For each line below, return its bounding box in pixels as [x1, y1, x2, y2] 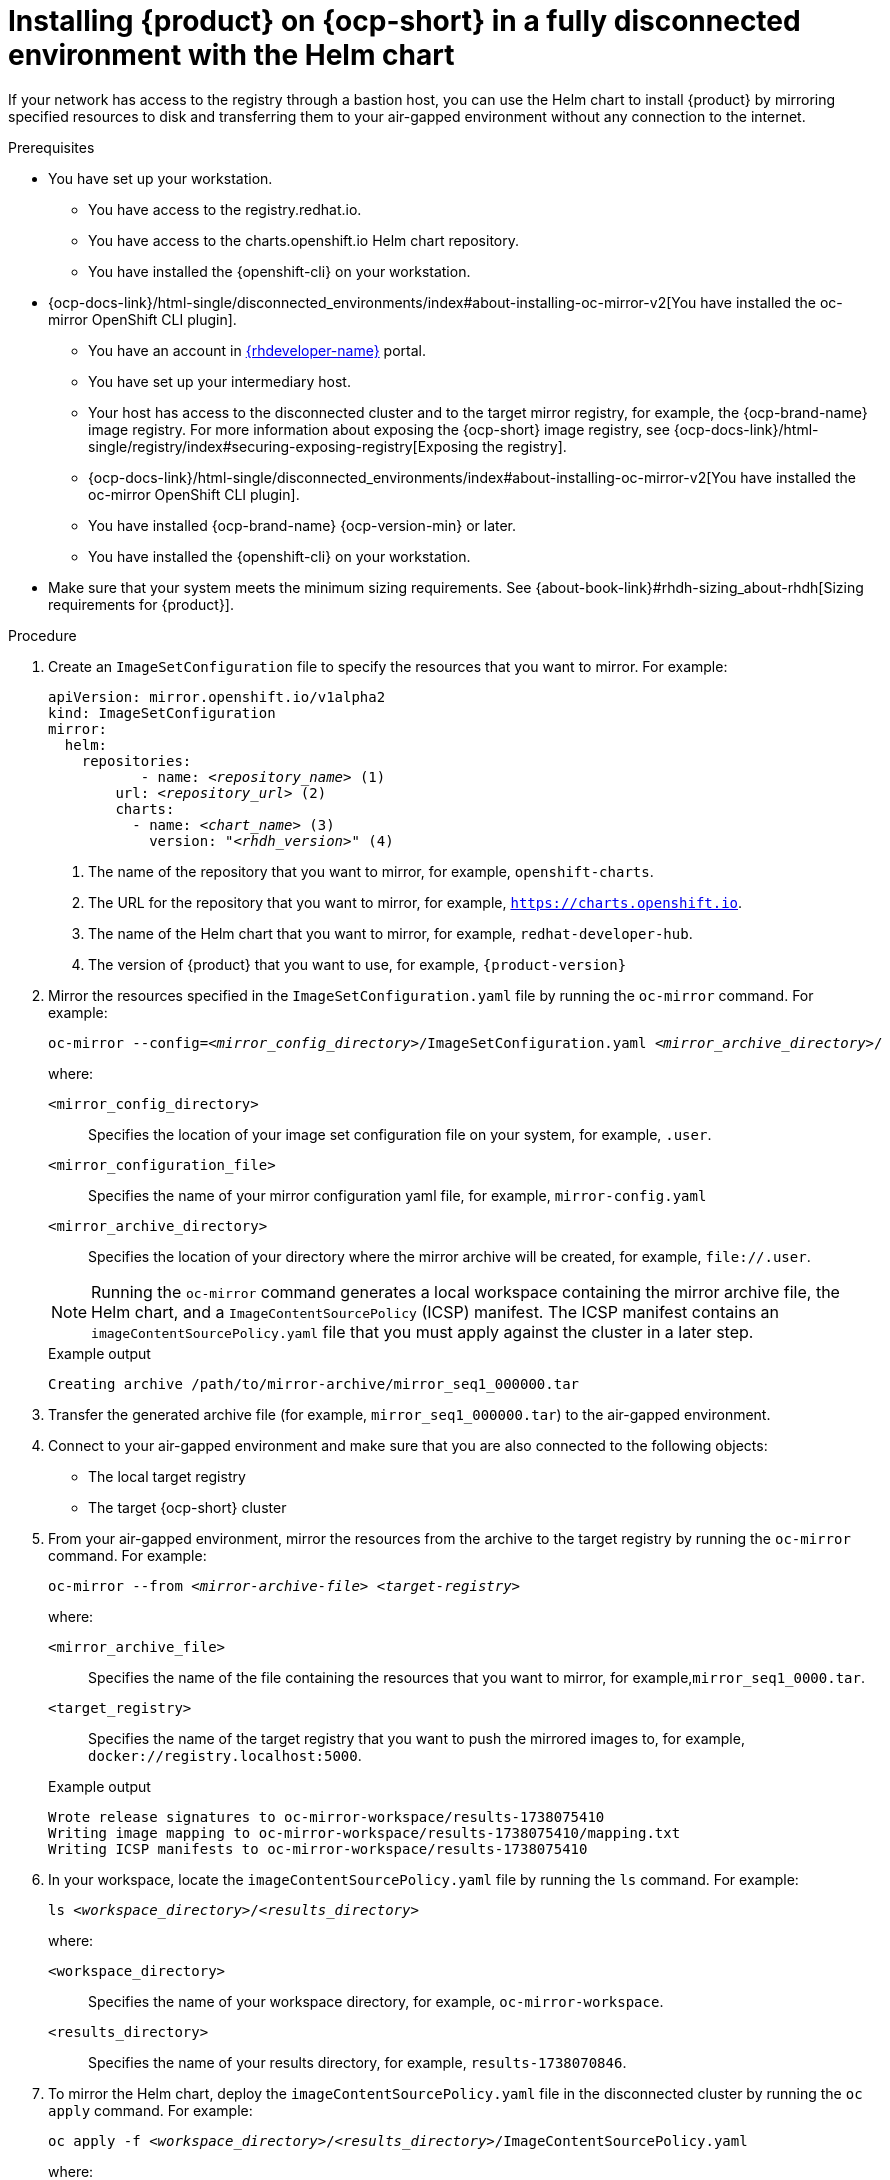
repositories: [81, 752, 192, 769]
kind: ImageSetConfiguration [48, 704, 276, 721]
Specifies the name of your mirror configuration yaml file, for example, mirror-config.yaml [88, 1186, 707, 1204]
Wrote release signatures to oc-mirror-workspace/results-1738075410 [48, 1808, 605, 1825]
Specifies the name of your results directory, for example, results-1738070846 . [88, 2053, 627, 2071]
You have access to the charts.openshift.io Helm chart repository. [88, 231, 519, 249]
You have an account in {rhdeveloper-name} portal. [88, 341, 426, 359]
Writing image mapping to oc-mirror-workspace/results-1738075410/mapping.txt [48, 1824, 681, 1841]
